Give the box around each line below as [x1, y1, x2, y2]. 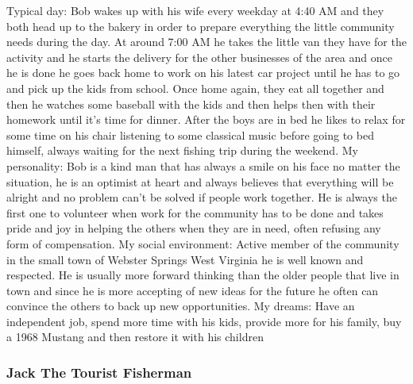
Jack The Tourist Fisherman [6, 362, 192, 382]
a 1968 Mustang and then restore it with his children [6, 328, 264, 345]
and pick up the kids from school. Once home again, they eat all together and [6, 79, 384, 96]
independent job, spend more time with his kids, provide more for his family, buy [6, 313, 402, 329]
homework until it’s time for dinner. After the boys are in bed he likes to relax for [6, 111, 406, 128]
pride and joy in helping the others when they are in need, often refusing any [6, 220, 381, 236]
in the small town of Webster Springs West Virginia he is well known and [6, 251, 364, 267]
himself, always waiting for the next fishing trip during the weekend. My [6, 142, 358, 159]
